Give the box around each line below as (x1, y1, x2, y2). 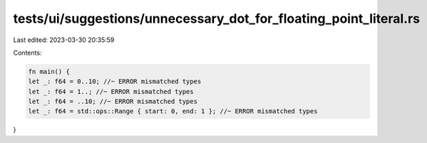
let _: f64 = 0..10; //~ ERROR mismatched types (28, 78, 202, 85)
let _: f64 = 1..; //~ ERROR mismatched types (28, 88, 194, 95)
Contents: (13, 48, 42, 57)
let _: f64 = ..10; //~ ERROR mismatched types (28, 97, 197, 106)
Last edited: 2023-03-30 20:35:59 (13, 36, 115, 44)
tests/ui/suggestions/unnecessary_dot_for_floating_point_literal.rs (13, 11, 421, 26)
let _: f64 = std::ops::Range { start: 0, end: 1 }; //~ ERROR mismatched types (28, 107, 318, 115)
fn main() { (28, 68, 71, 75)
